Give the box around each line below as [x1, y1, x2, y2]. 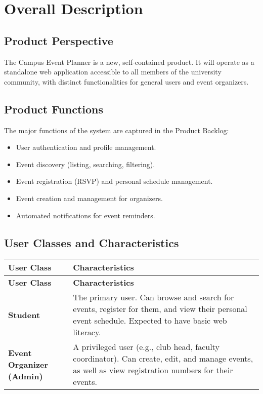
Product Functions [4, 101, 104, 116]
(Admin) [8, 370, 43, 382]
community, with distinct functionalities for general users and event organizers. [4, 76, 249, 87]
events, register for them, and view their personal [73, 303, 247, 315]
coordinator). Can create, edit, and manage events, [73, 352, 253, 365]
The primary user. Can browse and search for [73, 291, 234, 303]
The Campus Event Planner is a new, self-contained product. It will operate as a [4, 56, 254, 67]
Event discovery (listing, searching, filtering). [16, 159, 155, 169]
